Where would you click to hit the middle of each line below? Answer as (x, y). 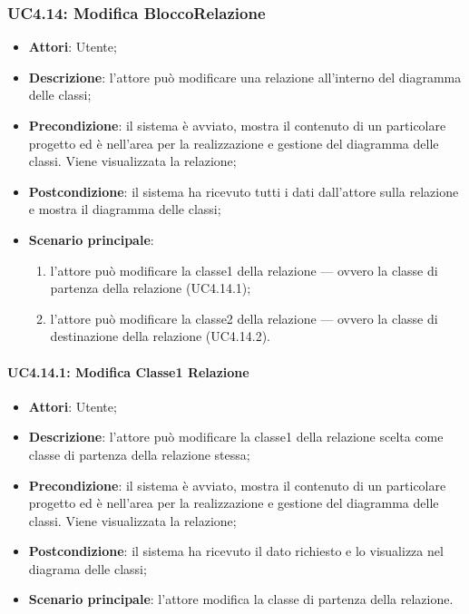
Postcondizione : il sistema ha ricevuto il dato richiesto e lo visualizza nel (236, 551)
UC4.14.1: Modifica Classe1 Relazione (128, 371)
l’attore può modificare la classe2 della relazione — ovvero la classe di (244, 318)
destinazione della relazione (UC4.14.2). (160, 336)
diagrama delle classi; (88, 568)
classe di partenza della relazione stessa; (139, 454)
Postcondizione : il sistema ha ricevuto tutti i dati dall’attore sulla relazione (244, 191)
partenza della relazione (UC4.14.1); (151, 288)
